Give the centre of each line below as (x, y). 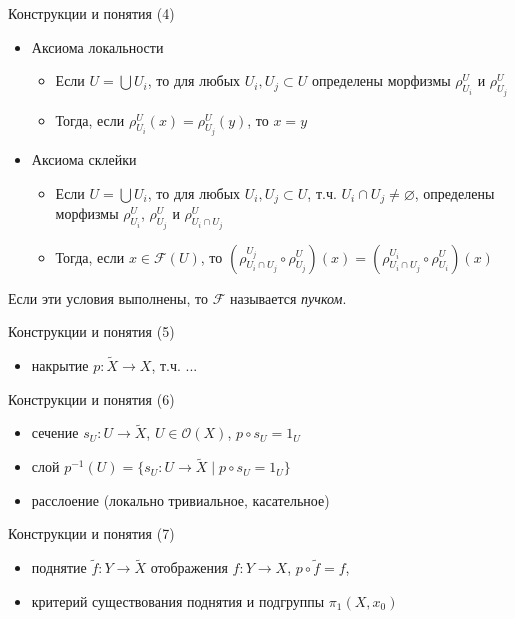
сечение (55, 432)
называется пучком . (288, 297)
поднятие (59, 567)
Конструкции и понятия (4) (91, 13)
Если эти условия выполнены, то (108, 297)
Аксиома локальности (97, 46)
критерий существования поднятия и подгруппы (178, 600)
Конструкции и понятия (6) (91, 398)
